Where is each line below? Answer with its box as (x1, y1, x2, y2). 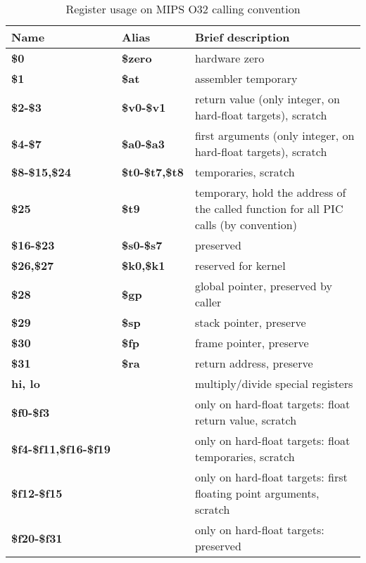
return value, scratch (194, 412, 297, 428)
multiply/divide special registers (194, 375, 353, 391)
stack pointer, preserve (194, 314, 306, 330)
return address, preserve (194, 355, 313, 371)
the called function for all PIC (194, 200, 343, 216)
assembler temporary (194, 70, 298, 86)
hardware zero (194, 50, 265, 66)
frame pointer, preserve (194, 335, 309, 351)
